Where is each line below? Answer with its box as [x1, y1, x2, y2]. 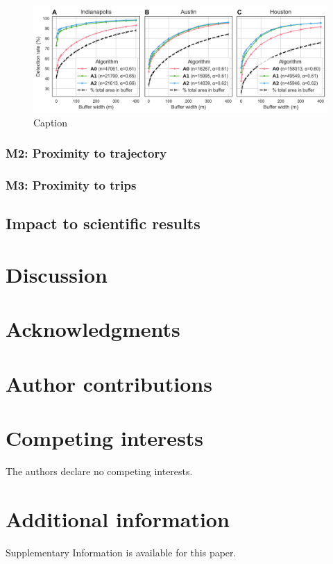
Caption [33, 115, 68, 129]
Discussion [6, 260, 108, 288]
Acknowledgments [6, 315, 180, 343]
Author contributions [6, 369, 212, 397]
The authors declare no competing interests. [6, 463, 193, 478]
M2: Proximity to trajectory [6, 144, 167, 162]
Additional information [6, 504, 230, 533]
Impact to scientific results [6, 213, 200, 234]
